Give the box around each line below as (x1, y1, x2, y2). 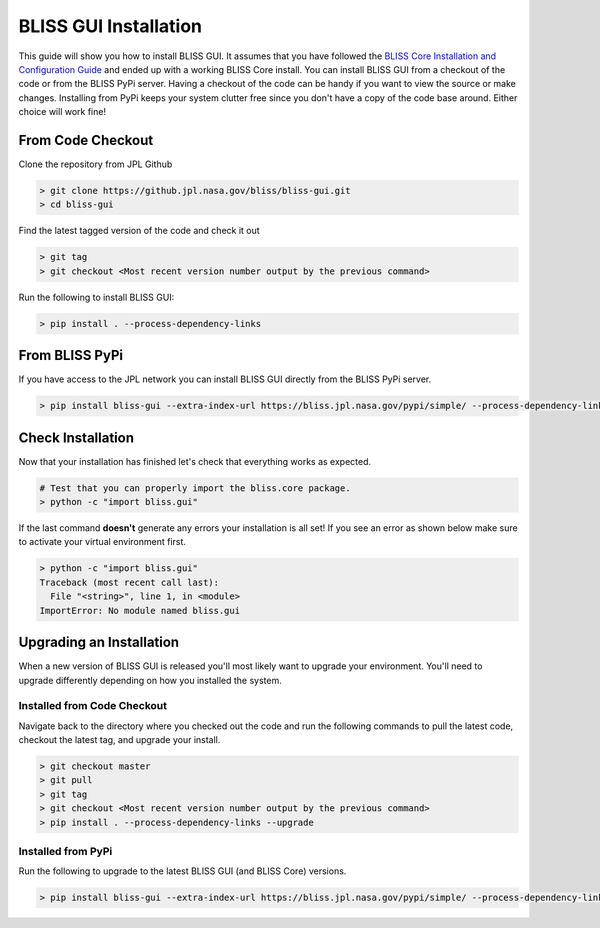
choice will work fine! (18, 106, 107, 118)
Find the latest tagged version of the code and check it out (18, 225, 260, 237)
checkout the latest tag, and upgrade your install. (18, 734, 221, 746)
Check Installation (18, 429, 135, 446)
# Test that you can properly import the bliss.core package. (39, 482, 351, 494)
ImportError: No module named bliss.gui (39, 605, 240, 616)
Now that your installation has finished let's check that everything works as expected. (18, 455, 372, 467)
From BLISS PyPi (18, 347, 124, 364)
